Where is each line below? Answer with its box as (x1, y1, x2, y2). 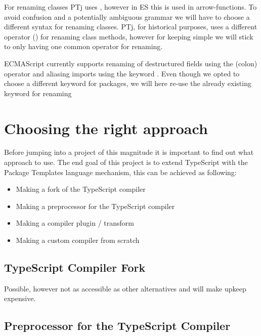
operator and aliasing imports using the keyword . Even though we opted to (4, 68, 240, 78)
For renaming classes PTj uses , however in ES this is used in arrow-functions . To (4, 2, 257, 12)
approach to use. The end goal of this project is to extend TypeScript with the (4, 157, 248, 167)
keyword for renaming (4, 88, 72, 98)
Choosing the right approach (4, 117, 208, 138)
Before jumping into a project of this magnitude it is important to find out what (4, 147, 254, 157)
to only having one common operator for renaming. (4, 41, 163, 52)
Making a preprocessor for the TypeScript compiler (16, 200, 175, 211)
